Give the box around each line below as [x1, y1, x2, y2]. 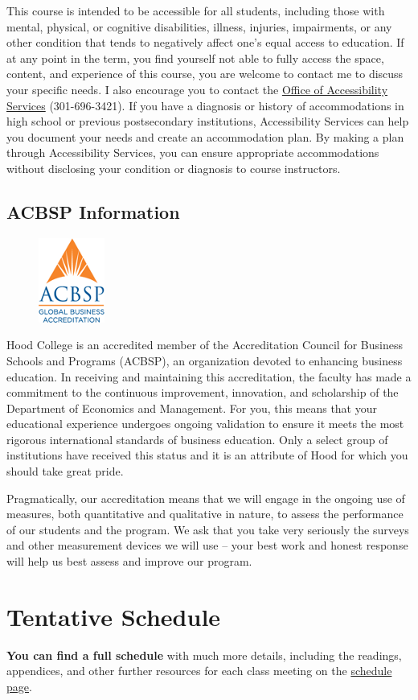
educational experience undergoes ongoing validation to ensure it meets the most [6, 415, 404, 432]
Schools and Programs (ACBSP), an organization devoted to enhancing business [6, 352, 403, 369]
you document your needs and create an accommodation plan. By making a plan [6, 128, 404, 145]
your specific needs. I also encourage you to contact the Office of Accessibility [6, 80, 388, 97]
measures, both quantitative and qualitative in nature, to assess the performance [6, 505, 404, 522]
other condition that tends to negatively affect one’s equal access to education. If [6, 34, 404, 51]
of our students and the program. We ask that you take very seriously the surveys [6, 521, 409, 537]
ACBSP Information [6, 199, 180, 224]
